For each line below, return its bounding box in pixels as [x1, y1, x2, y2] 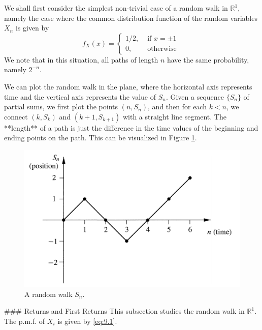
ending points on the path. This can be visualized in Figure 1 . [4, 132, 197, 143]
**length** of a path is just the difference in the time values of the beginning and [4, 122, 258, 133]
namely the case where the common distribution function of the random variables [4, 12, 257, 23]
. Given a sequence [166, 91, 224, 102]
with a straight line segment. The [122, 111, 226, 122]
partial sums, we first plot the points [4, 101, 118, 112]
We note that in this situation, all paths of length [4, 54, 158, 65]
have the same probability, [167, 54, 249, 65]
